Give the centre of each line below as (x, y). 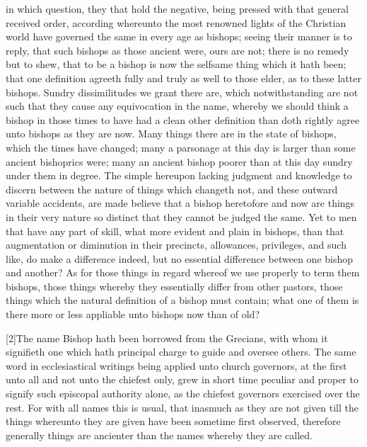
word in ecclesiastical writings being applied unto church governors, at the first (176, 365)
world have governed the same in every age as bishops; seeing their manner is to (179, 36)
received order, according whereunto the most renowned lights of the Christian (176, 22)
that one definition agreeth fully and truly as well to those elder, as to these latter (183, 78)
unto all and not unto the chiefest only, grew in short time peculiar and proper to (182, 379)
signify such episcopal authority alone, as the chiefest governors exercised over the (183, 394)
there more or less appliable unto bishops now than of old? (133, 314)
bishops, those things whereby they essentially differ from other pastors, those (174, 286)
